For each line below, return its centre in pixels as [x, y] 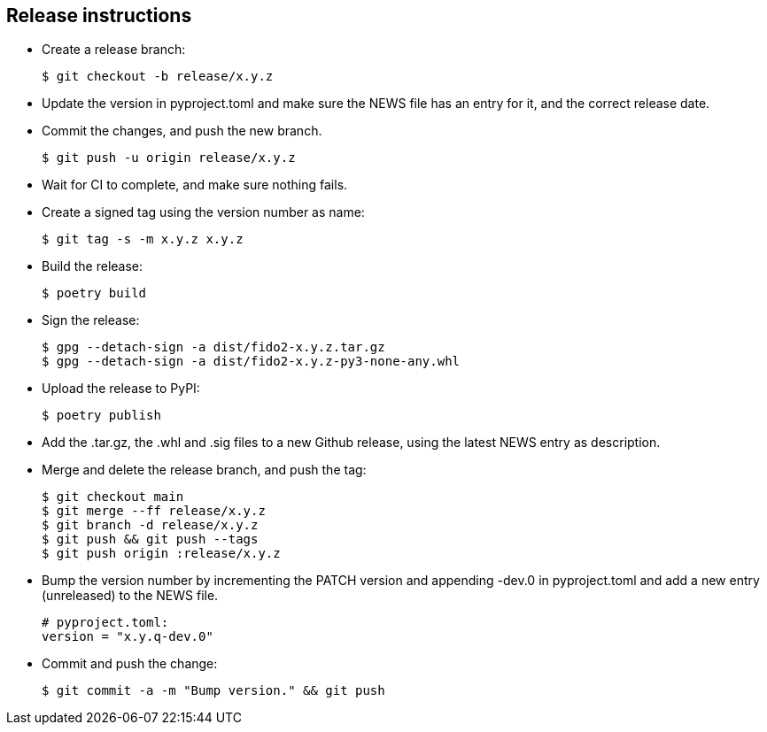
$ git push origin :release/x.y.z [161, 554]
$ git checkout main [113, 497]
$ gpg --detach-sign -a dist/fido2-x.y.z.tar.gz [213, 347]
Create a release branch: [114, 50]
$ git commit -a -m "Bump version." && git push [213, 691]
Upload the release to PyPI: [121, 389]
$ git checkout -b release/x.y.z [158, 77]
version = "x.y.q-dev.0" [128, 637]
